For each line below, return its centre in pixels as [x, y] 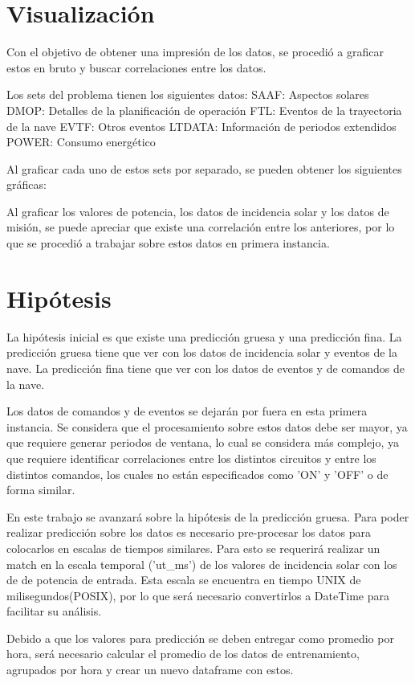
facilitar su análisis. [54, 611]
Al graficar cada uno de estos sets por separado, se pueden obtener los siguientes [204, 168]
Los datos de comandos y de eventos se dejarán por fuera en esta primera [187, 411]
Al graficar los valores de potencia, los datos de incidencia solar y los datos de [198, 211]
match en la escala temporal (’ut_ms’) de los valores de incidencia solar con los [202, 564]
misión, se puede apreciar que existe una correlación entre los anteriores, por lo [201, 227]
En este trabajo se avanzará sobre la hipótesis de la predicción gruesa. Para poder [208, 516]
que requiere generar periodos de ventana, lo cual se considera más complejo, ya [203, 442]
